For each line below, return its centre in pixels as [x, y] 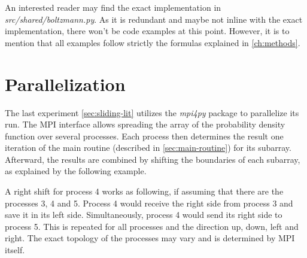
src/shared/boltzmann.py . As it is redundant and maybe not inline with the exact [154, 19]
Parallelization [65, 84]
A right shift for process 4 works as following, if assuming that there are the [144, 191]
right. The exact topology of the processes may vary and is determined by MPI [150, 238]
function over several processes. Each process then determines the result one [144, 136]
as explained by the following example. [76, 171]
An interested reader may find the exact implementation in [113, 7]
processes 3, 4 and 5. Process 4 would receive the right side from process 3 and [149, 203]
